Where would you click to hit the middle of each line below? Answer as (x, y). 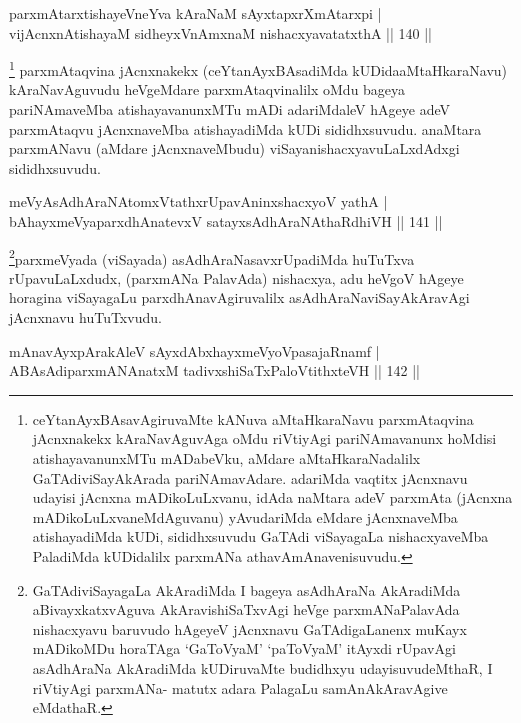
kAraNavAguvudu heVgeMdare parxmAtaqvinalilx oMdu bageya (207, 89)
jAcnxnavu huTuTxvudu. (85, 317)
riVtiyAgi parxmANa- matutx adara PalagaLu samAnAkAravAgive (240, 687)
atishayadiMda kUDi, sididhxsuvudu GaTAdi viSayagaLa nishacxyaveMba (260, 536)
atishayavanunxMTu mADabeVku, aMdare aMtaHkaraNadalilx (226, 458)
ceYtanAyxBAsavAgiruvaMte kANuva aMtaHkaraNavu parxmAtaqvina (253, 418)
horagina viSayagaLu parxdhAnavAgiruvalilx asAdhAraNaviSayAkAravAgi (239, 297)
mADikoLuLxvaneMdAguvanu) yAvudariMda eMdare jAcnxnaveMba (245, 516)
